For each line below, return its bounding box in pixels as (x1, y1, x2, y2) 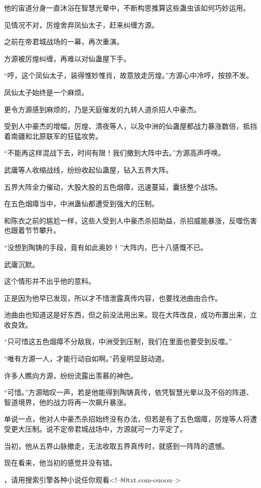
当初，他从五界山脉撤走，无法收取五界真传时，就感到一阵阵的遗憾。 (4, 440, 229, 451)
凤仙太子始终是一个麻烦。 (4, 87, 88, 97)
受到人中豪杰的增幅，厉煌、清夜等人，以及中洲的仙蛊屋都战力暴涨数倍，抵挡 (4, 121, 257, 131)
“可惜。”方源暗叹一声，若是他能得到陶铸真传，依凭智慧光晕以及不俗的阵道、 (4, 387, 253, 397)
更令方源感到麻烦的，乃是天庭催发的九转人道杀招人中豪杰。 (4, 104, 201, 114)
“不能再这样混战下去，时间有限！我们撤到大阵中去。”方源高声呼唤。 (4, 147, 225, 158)
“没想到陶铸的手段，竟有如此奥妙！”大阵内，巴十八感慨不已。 (4, 241, 208, 252)
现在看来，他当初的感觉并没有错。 (4, 457, 116, 468)
